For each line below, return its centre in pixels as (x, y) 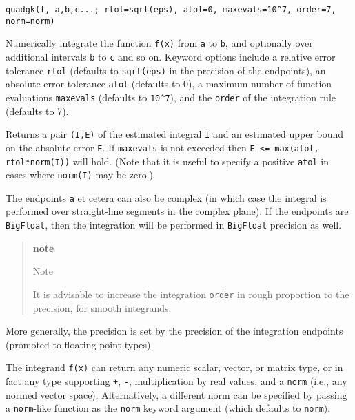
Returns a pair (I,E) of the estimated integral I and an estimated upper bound (175, 134)
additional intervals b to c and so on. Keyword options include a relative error (171, 56)
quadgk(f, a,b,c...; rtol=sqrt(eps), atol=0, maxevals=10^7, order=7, (171, 10)
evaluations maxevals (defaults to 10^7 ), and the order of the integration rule (171, 97)
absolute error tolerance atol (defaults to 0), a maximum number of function (169, 84)
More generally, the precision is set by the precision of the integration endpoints (174, 331)
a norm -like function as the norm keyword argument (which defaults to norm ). (168, 408)
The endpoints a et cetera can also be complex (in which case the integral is (166, 197)
